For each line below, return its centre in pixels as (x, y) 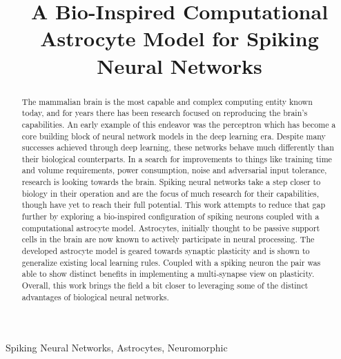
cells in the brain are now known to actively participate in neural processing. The (168, 239)
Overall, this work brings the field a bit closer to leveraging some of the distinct (165, 285)
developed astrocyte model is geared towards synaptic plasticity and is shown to (166, 251)
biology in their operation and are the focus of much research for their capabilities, (170, 193)
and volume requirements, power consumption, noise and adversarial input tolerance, (174, 170)
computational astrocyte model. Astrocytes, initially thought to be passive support (171, 227)
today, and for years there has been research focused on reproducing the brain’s (165, 113)
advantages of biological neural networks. (95, 297)
